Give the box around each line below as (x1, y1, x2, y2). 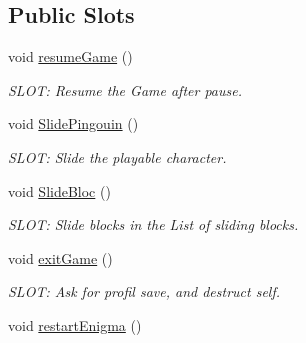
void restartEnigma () (8, 314, 142, 335)
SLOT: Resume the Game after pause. (8, 79, 242, 100)
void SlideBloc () (8, 180, 111, 201)
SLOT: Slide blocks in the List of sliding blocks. (8, 214, 299, 235)
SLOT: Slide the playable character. (8, 146, 227, 167)
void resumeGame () (8, 46, 133, 67)
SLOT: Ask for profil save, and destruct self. (8, 281, 281, 302)
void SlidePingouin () (8, 113, 139, 134)
